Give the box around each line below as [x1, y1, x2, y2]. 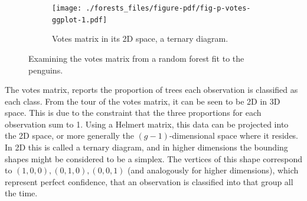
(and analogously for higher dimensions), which [128, 164, 299, 176]
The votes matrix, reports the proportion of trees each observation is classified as [5, 83, 298, 96]
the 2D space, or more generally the [5, 129, 134, 142]
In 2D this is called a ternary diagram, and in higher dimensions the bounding [5, 141, 288, 153]
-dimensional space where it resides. [169, 129, 299, 142]
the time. [5, 187, 38, 199]
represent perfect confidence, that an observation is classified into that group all [5, 175, 293, 187]
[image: [52, 4, 82, 12]
